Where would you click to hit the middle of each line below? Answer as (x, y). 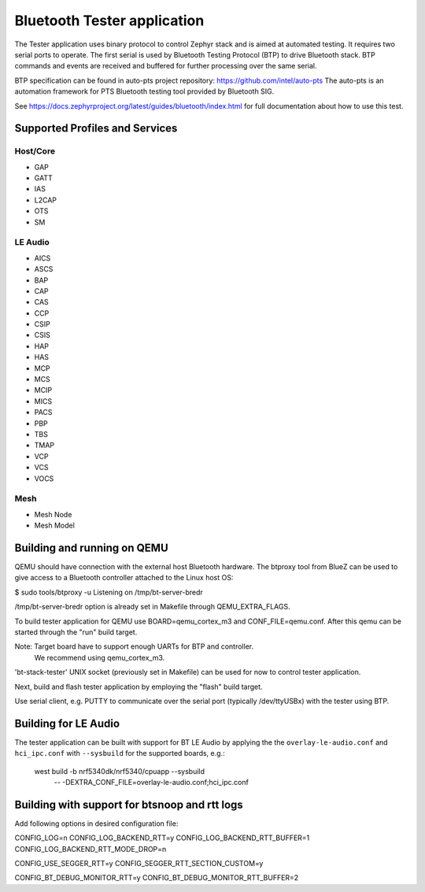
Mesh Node (53, 514)
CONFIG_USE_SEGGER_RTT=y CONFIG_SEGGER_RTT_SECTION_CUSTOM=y (139, 864)
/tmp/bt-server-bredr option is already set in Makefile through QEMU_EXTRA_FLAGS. (152, 607)
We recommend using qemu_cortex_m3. (100, 657)
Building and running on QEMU (91, 548)
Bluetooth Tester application (109, 20)
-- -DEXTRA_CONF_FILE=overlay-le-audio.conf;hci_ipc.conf (152, 782)
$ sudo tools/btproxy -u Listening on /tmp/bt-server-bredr (109, 592)
